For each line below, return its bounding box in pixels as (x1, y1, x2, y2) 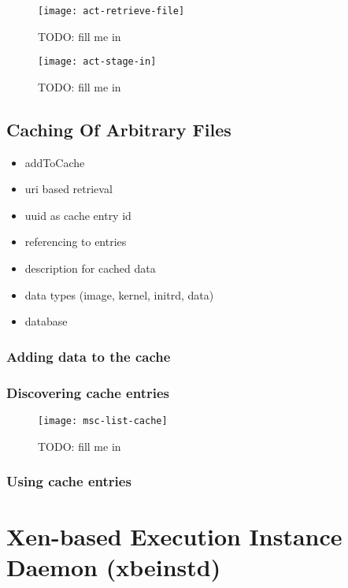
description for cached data (24, 260, 156, 277)
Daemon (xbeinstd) (6, 551, 221, 583)
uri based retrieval (24, 180, 113, 197)
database (24, 313, 68, 329)
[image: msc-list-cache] (38, 415, 168, 426)
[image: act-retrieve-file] (38, 6, 185, 17)
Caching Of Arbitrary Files (6, 117, 231, 141)
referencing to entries (24, 233, 127, 250)
